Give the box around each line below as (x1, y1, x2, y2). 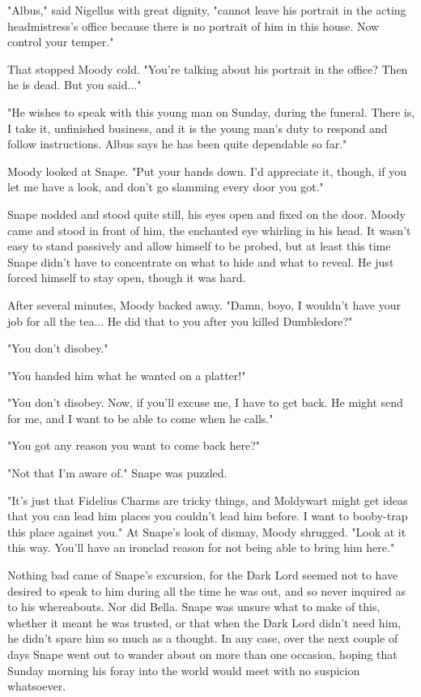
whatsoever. (7, 678, 66, 695)
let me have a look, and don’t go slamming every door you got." (7, 178, 324, 195)
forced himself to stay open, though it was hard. (7, 269, 246, 286)
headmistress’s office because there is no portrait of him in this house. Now (7, 17, 380, 34)
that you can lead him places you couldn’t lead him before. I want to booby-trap (7, 507, 408, 524)
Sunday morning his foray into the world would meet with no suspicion (7, 661, 360, 678)
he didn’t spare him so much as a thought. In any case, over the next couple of (7, 630, 398, 647)
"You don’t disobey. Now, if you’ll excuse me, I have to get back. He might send (7, 394, 403, 411)
